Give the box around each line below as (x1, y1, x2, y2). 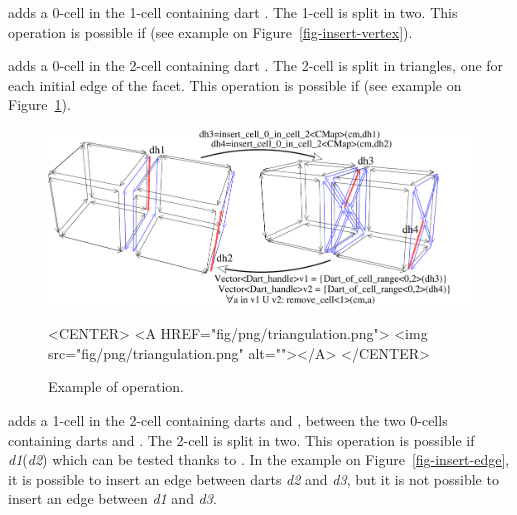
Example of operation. (48, 376, 184, 397)
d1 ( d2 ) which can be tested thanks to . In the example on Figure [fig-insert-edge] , (8, 449, 510, 470)
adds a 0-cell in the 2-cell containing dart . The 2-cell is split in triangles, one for (8, 55, 504, 76)
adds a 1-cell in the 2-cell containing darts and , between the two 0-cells (8, 409, 448, 430)
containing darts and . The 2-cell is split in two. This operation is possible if (8, 429, 475, 450)
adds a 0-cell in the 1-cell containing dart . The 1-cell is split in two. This (8, 2, 458, 22)
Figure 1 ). (8, 94, 71, 115)
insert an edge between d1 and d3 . (8, 488, 217, 509)
